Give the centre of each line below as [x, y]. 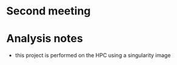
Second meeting [48, 11]
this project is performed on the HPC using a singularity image [93, 55]
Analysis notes [45, 39]
